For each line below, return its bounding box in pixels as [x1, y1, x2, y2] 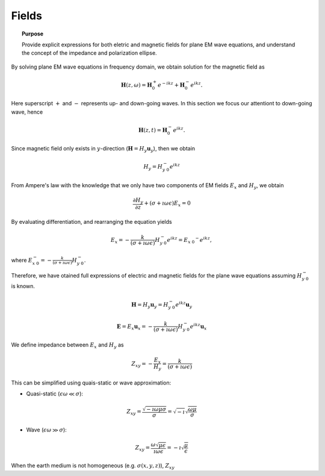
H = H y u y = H [131, 301, 169, 309]
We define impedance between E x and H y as [11, 341, 124, 350]
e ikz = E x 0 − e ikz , [167, 235, 212, 245]
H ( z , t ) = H [138, 126, 168, 134]
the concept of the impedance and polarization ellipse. [22, 49, 157, 57]
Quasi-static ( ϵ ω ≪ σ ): [26, 390, 84, 397]
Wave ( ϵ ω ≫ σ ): [26, 426, 67, 433]
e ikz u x [190, 322, 207, 331]
